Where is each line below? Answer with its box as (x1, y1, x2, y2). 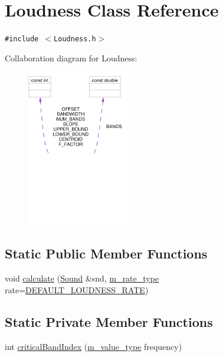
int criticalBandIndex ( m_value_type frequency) (5, 340, 182, 352)
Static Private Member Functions (5, 312, 213, 330)
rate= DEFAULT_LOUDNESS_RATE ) (5, 283, 149, 296)
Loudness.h (54, 35, 96, 44)
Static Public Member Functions (5, 244, 208, 263)
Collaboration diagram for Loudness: (5, 51, 137, 64)
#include (5, 35, 39, 44)
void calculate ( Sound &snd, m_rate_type (5, 272, 159, 284)
